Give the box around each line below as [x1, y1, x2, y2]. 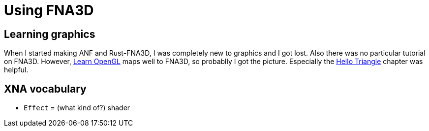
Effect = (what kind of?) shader [24, 103, 130, 112]
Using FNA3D [4, 2, 94, 19]
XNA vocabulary [4, 82, 87, 95]
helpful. [4, 65, 29, 74]
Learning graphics [4, 28, 95, 40]
